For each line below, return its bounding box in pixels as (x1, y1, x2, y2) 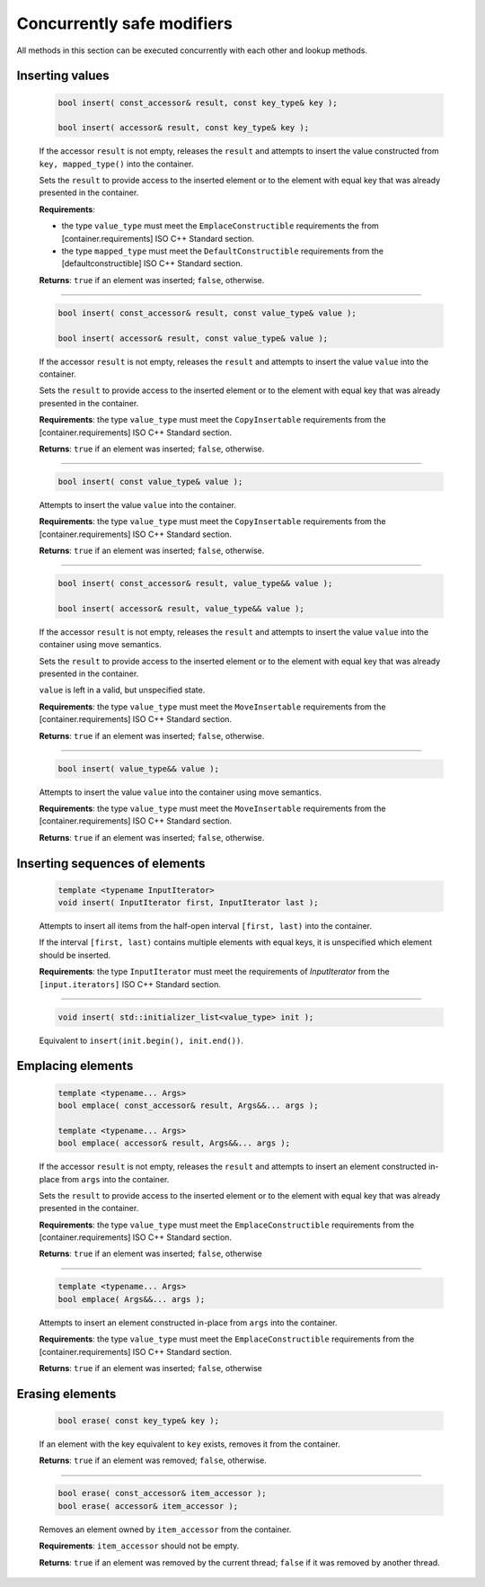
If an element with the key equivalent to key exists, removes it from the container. (39, 1439, 340, 1449)
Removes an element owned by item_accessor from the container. (39, 1524, 292, 1535)
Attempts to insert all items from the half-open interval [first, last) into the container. (39, 921, 373, 932)
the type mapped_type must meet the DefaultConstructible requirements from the (61, 245, 384, 256)
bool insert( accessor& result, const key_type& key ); (57, 122, 310, 133)
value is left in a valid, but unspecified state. (39, 684, 206, 696)
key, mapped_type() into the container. (39, 158, 194, 169)
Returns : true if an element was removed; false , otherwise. (39, 1455, 267, 1466)
